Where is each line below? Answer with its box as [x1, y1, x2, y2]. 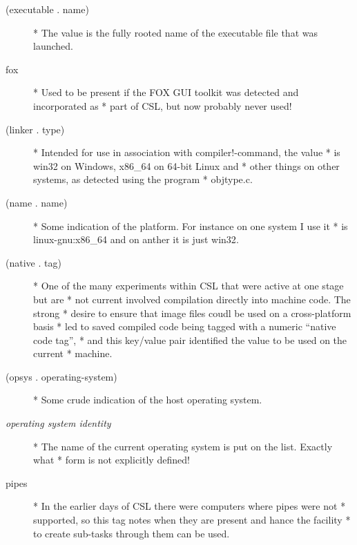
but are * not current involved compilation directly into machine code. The [33, 291, 351, 306]
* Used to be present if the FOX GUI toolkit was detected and [33, 85, 299, 99]
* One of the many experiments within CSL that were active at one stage [33, 278, 344, 293]
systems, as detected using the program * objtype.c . [33, 172, 253, 187]
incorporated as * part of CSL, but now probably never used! [33, 98, 292, 113]
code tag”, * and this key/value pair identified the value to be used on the [33, 332, 347, 347]
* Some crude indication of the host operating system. [33, 392, 262, 407]
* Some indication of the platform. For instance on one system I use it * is [33, 218, 348, 233]
